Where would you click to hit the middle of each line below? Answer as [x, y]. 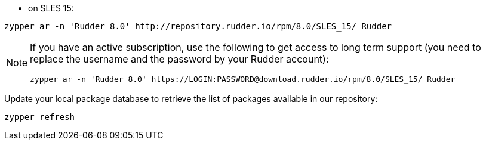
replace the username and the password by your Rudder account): [179, 59]
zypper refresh [40, 117]
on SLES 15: [51, 8]
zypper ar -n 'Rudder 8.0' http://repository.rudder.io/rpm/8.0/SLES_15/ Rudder [198, 26]
